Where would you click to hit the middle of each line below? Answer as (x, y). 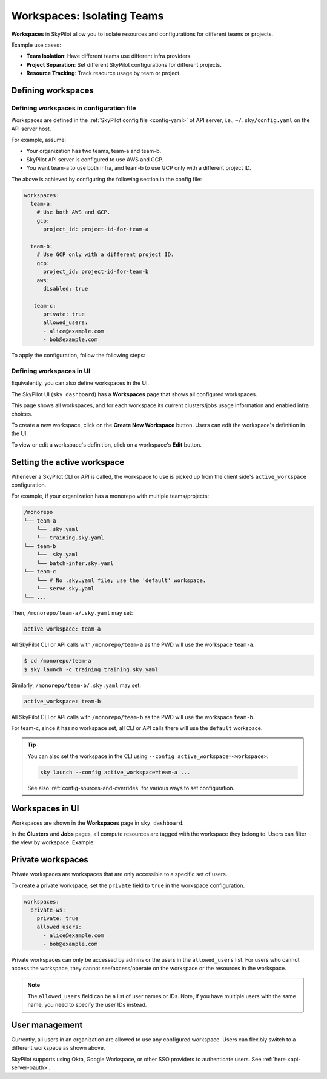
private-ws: (48, 910)
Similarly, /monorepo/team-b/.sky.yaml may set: (76, 685)
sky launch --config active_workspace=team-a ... (115, 772)
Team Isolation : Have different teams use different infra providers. (109, 56)
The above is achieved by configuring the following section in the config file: (107, 179)
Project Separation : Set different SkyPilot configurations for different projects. (124, 64)
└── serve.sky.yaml (66, 588)
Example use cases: (36, 45)
